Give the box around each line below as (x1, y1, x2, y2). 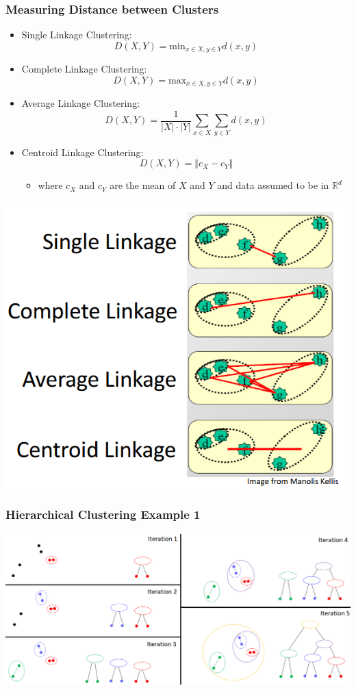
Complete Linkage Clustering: (21, 62, 147, 76)
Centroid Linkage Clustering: (21, 144, 144, 159)
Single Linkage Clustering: (21, 27, 132, 42)
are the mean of (110, 178, 176, 192)
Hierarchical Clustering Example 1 (5, 506, 201, 523)
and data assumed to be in (217, 178, 329, 192)
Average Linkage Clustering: (21, 96, 140, 110)
